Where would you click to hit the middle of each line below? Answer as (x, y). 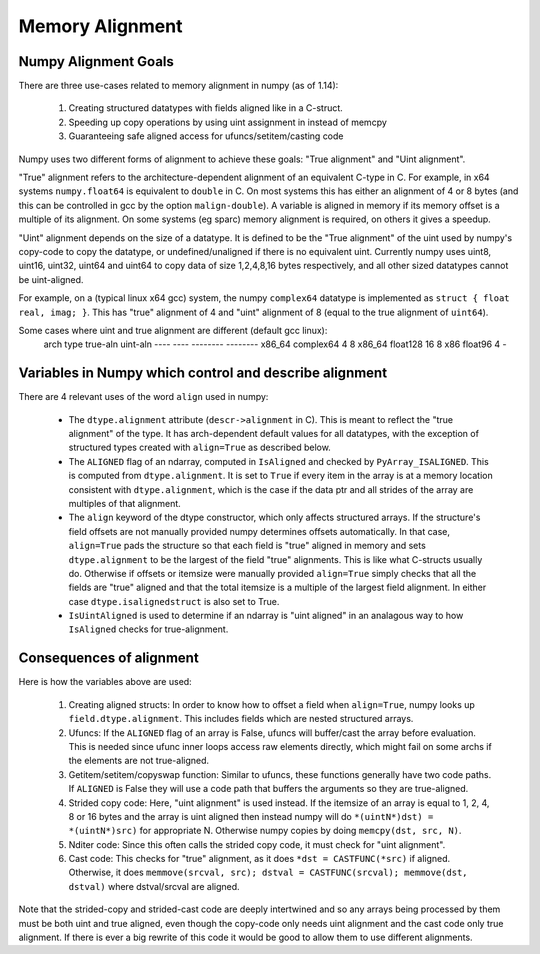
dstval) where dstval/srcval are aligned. (154, 886)
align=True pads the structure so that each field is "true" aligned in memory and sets (247, 546)
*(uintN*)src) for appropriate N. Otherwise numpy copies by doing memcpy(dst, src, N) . (265, 831)
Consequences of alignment (108, 658)
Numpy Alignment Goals (96, 61)
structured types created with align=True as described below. (200, 447)
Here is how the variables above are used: (105, 682)
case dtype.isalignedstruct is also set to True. (174, 601)
